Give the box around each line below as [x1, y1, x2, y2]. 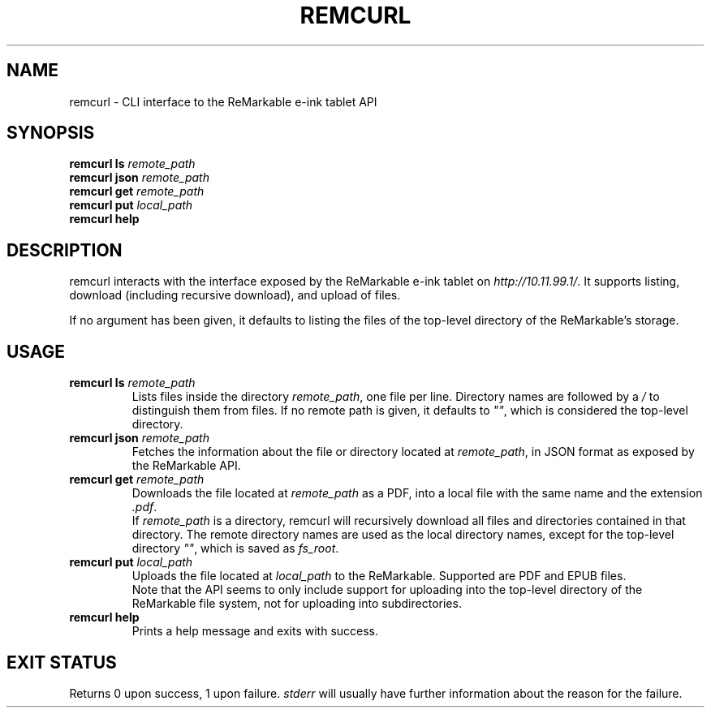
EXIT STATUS [6, 652, 117, 673]
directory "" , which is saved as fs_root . [131, 541, 339, 556]
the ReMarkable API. [131, 458, 241, 473]
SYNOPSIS [6, 123, 95, 144]
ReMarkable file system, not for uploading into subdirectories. [131, 596, 462, 611]
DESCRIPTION [6, 239, 123, 260]
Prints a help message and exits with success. [131, 624, 379, 639]
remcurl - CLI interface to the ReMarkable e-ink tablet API [69, 94, 377, 109]
